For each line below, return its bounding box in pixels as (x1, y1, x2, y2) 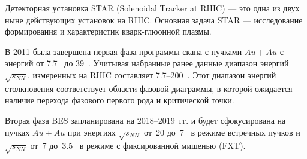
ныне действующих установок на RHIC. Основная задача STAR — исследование (5, 13, 303, 26)
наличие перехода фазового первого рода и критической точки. (5, 94, 234, 106)
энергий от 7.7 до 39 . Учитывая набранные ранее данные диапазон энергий (5, 57, 289, 69)
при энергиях (67, 126, 116, 138)
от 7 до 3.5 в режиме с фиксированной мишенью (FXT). (30, 139, 246, 152)
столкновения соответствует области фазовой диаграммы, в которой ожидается (5, 82, 293, 94)
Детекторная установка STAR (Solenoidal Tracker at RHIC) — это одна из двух (5, 2, 300, 14)
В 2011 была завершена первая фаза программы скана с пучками (5, 45, 242, 57)
